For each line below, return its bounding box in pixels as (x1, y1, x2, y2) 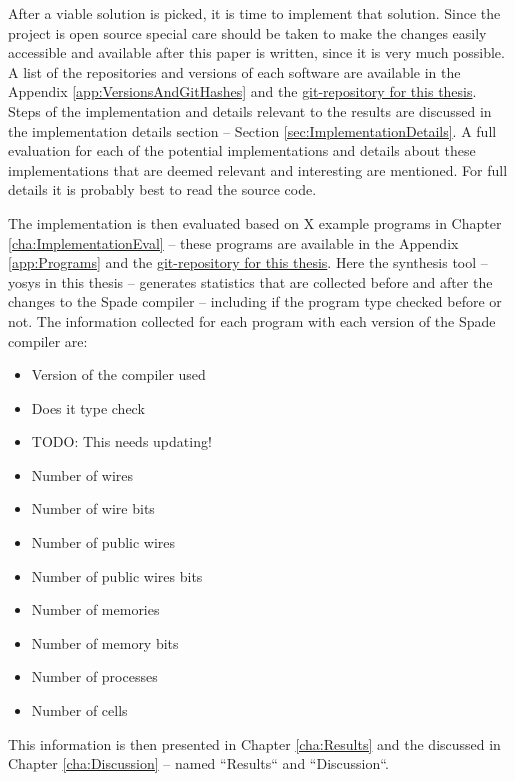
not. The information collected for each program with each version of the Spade (8, 310, 496, 331)
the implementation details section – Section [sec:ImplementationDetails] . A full (8, 120, 497, 141)
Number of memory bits (31, 632, 179, 653)
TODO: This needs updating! (31, 431, 212, 452)
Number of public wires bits (31, 565, 203, 586)
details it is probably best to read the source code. (8, 179, 317, 200)
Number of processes (31, 666, 158, 687)
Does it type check (31, 397, 145, 418)
